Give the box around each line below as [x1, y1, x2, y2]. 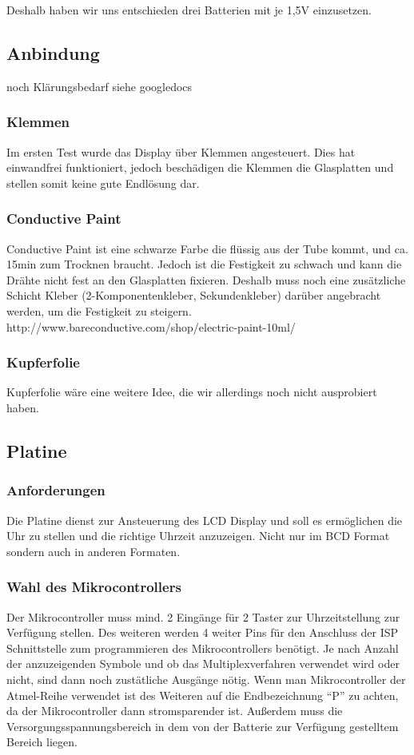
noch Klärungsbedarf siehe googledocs [6, 77, 193, 94]
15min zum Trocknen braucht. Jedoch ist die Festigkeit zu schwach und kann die [6, 256, 402, 272]
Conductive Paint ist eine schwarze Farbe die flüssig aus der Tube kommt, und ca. [6, 240, 408, 256]
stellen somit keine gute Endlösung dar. [6, 174, 200, 191]
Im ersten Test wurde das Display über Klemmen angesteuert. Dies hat [6, 143, 356, 160]
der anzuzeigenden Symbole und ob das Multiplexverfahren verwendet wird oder [6, 655, 400, 672]
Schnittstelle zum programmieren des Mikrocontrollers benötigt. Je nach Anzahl [6, 639, 399, 656]
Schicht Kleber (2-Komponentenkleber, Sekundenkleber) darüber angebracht [6, 287, 381, 304]
